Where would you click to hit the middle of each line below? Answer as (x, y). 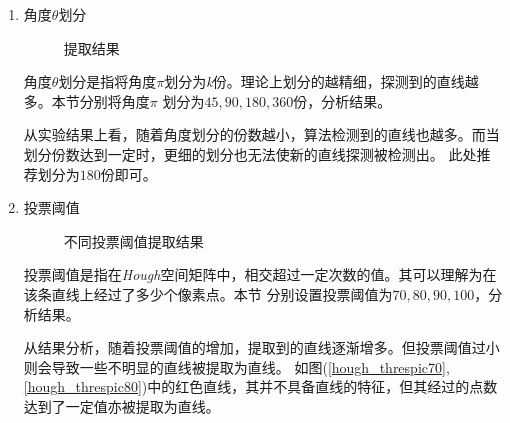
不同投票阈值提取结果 (133, 240)
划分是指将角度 (107, 81)
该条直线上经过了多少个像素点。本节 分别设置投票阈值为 (208, 293)
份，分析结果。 (342, 100)
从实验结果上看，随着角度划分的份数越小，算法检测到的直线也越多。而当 (261, 134)
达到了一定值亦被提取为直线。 (121, 405)
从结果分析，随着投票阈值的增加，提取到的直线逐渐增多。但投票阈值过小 (261, 347)
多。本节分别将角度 (86, 100)
